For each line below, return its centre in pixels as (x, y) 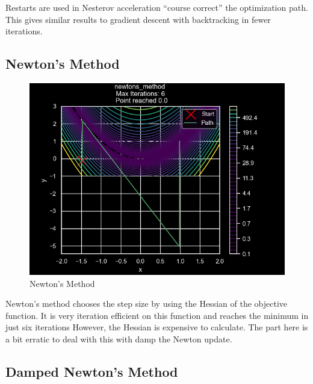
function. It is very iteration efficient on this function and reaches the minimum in (157, 315)
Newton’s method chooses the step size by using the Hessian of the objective (146, 304)
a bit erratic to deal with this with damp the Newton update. (119, 338)
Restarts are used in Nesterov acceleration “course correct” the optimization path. (157, 7)
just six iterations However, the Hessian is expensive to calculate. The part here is (157, 327)
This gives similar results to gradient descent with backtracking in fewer (138, 19)
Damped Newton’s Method (92, 371)
